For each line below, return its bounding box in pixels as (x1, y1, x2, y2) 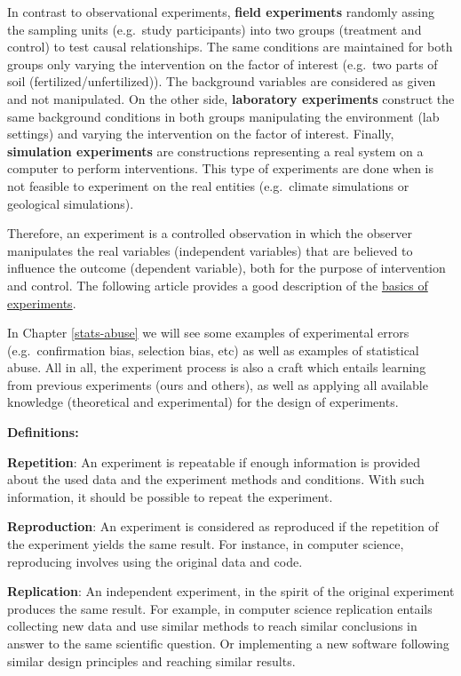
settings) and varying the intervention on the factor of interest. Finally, (7, 124, 394, 143)
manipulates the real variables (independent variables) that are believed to (7, 241, 413, 259)
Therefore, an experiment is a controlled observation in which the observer (7, 224, 412, 243)
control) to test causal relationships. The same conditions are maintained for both (7, 37, 453, 56)
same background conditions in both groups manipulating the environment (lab (7, 107, 440, 125)
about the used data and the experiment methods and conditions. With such (7, 470, 425, 489)
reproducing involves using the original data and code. (7, 552, 303, 570)
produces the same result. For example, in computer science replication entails (7, 599, 433, 617)
